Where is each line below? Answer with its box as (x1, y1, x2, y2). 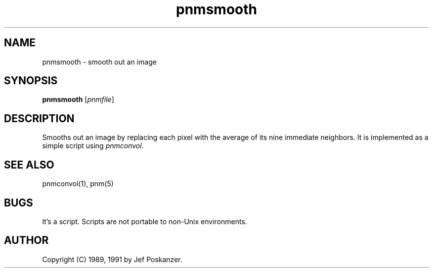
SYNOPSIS (4, 74, 58, 87)
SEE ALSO (4, 158, 54, 171)
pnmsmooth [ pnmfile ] (42, 95, 114, 104)
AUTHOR (4, 234, 49, 247)
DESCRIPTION (4, 112, 75, 125)
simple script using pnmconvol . (42, 141, 144, 150)
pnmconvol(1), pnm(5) (42, 179, 114, 188)
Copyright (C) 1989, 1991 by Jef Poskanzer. (42, 255, 182, 264)
